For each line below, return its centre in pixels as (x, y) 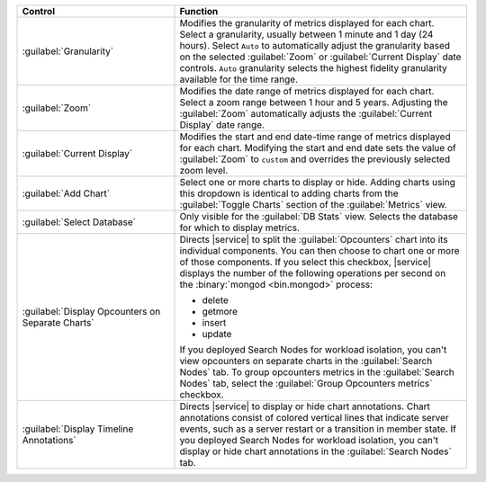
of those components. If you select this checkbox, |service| (306, 262)
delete (216, 300)
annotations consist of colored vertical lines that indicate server (314, 418)
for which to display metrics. (240, 228)
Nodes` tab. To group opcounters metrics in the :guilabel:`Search (317, 372)
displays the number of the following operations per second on (313, 273)
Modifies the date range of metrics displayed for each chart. (307, 91)
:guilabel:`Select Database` (79, 222)
